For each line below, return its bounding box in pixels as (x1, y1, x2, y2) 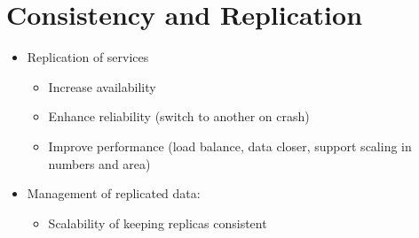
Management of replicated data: (27, 184, 201, 203)
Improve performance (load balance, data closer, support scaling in (48, 136, 412, 155)
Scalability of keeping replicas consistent (48, 213, 267, 232)
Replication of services (27, 48, 149, 66)
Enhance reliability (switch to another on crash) (48, 107, 310, 126)
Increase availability (48, 77, 156, 96)
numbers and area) (48, 154, 151, 173)
